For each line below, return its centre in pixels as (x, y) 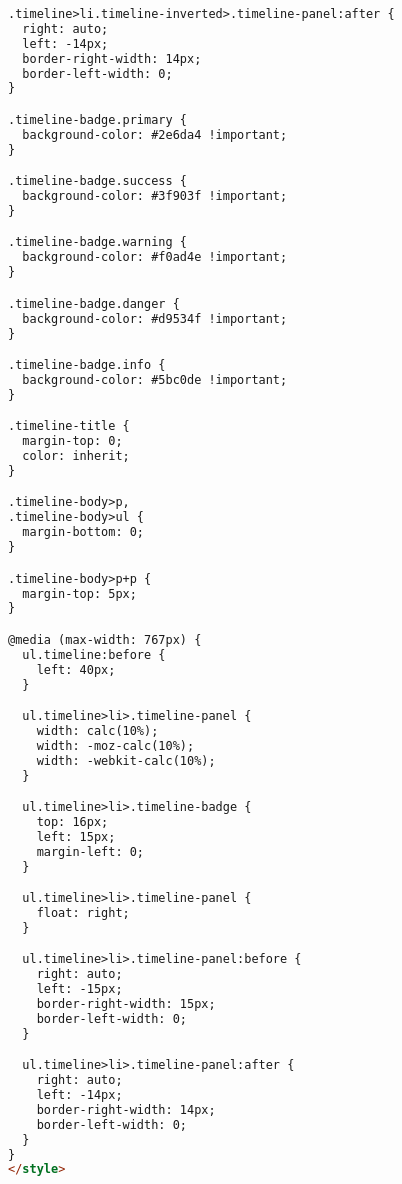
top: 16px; (72, 821)
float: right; (83, 913)
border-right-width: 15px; (126, 1004)
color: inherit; (76, 456)
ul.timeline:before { (94, 654)
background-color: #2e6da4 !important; (155, 134)
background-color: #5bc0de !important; (155, 379)
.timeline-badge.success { (97, 181)
